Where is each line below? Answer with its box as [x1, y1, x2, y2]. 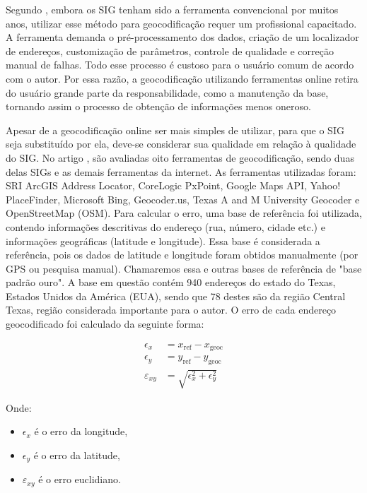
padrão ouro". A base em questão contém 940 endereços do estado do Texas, [6, 275, 336, 290]
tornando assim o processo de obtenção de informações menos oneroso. [6, 99, 311, 114]
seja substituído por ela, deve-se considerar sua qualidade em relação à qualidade [6, 136, 356, 151]
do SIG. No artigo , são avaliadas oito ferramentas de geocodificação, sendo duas [6, 150, 354, 165]
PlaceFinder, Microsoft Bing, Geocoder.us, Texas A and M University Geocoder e [6, 191, 360, 206]
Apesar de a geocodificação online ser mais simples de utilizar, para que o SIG [6, 122, 344, 137]
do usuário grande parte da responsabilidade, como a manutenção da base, [6, 85, 329, 100]
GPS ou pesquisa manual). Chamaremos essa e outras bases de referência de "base [6, 261, 362, 275]
